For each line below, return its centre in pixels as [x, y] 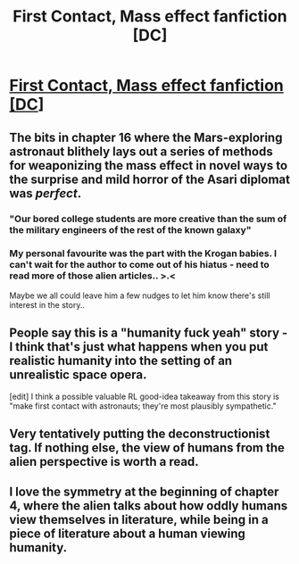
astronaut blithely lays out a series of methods [141, 151]
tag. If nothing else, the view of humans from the [147, 448]
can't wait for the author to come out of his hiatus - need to [139, 265]
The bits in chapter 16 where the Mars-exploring [146, 137]
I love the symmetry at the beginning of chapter [144, 492]
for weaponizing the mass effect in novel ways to [149, 166]
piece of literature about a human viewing [127, 534]
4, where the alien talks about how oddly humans [149, 506]
